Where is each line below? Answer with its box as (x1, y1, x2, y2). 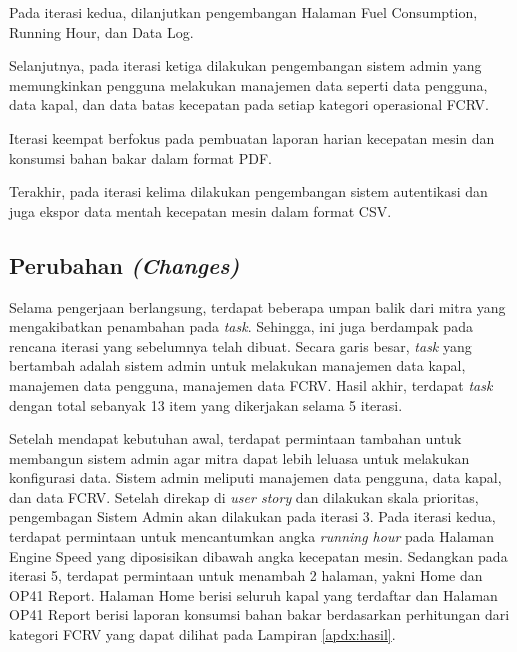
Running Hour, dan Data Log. (9, 21, 194, 42)
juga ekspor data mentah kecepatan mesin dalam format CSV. (9, 200, 392, 221)
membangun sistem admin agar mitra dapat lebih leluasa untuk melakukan (9, 447, 470, 468)
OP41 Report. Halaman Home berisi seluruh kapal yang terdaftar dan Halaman (9, 584, 498, 605)
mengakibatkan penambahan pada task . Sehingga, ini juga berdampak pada (9, 316, 473, 337)
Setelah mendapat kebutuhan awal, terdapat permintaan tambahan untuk (9, 428, 462, 449)
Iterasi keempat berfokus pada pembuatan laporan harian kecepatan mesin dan (9, 127, 495, 148)
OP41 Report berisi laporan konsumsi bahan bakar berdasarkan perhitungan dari (9, 604, 510, 625)
